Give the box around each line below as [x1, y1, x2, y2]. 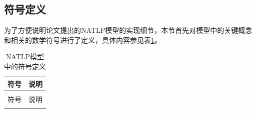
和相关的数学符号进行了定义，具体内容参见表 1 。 [4, 34, 161, 45]
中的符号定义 [4, 61, 46, 71]
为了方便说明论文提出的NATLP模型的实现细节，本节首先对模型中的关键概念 [4, 25, 252, 35]
